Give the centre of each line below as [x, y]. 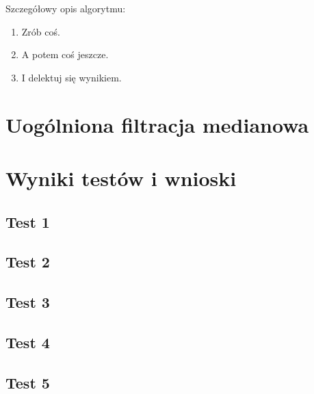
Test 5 [28, 382]
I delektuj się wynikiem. [71, 77]
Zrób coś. [41, 31]
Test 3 [28, 302]
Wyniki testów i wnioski [121, 178]
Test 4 [28, 342]
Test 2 [28, 262]
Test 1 [28, 221]
